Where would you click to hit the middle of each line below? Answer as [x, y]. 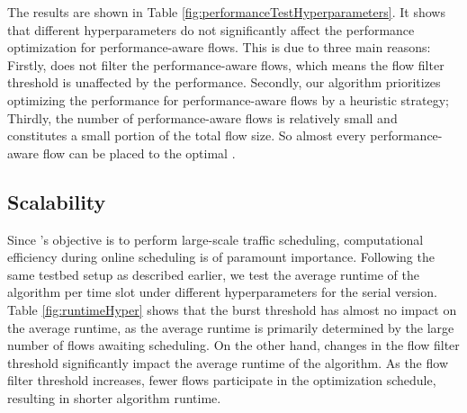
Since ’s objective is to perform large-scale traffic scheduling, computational [216, 239]
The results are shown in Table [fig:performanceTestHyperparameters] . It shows [226, 12]
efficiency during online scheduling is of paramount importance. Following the [221, 257]
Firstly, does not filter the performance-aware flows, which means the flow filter [226, 64]
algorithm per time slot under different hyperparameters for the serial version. [222, 292]
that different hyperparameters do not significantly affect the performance [211, 29]
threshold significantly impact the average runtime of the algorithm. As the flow [228, 362]
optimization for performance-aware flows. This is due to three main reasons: [219, 47]
